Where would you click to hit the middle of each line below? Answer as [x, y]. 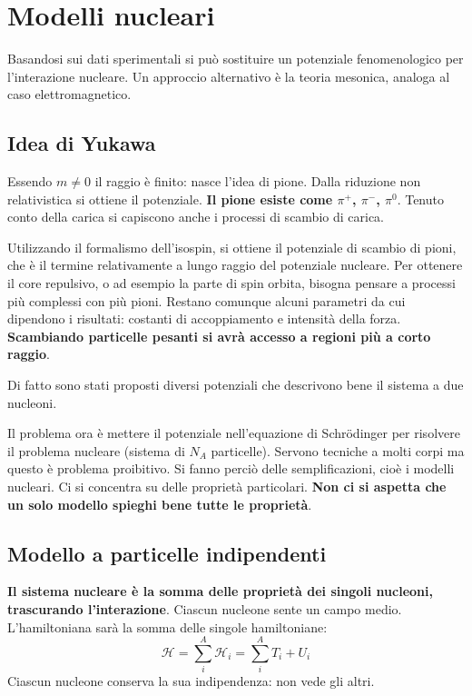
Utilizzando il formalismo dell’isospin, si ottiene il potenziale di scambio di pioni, [232, 247]
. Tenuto [420, 199]
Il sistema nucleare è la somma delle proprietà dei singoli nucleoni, [220, 591]
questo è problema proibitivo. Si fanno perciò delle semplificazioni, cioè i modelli [231, 468]
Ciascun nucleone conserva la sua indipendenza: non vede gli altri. [191, 681]
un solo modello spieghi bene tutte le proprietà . [160, 504]
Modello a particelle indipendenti [167, 553]
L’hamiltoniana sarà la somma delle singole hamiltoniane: [167, 626]
